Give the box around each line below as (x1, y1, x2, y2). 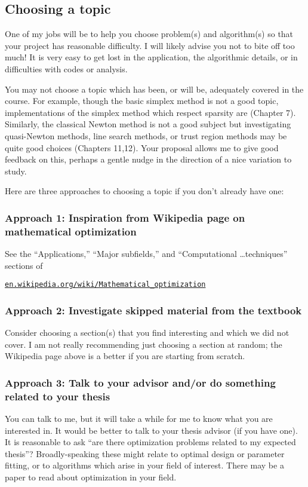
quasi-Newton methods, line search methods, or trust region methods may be (5, 129, 287, 142)
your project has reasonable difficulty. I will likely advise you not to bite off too (5, 39, 295, 51)
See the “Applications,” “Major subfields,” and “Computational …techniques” (5, 247, 288, 260)
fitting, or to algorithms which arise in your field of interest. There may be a (5, 459, 284, 471)
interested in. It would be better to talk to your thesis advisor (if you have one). (5, 424, 298, 436)
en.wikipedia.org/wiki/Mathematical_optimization (5, 280, 206, 289)
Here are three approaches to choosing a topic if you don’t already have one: (5, 185, 284, 197)
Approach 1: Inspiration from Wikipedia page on (5, 210, 245, 225)
